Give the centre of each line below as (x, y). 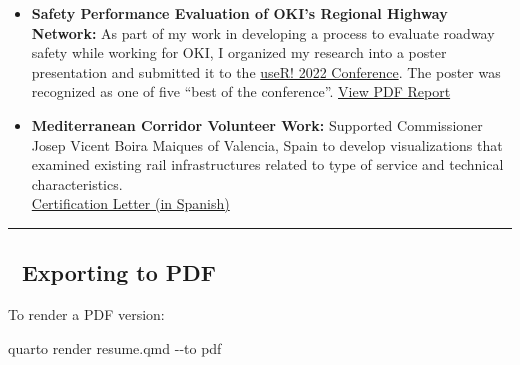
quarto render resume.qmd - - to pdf (115, 347)
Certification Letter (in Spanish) (130, 203)
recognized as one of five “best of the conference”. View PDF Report (241, 91)
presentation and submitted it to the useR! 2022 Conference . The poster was (266, 71)
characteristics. (77, 183)
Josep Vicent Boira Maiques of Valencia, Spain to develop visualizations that (267, 144)
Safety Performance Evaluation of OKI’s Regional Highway (239, 13)
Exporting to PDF (119, 272)
